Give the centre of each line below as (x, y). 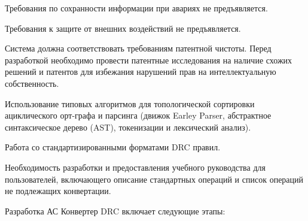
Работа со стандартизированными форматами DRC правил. (113, 147)
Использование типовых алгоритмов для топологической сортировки (130, 103)
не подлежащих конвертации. (58, 191)
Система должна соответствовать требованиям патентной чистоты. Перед (138, 48)
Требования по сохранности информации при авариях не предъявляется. (136, 8)
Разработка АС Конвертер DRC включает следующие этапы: (115, 211)
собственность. (32, 83)
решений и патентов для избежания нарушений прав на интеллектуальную (141, 72)
